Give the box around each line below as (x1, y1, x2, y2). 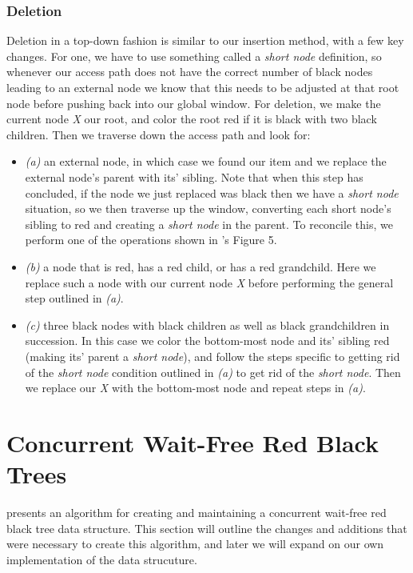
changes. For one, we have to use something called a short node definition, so (6, 47, 382, 64)
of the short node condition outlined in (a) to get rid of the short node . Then (25, 363, 401, 380)
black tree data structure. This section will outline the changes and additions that (6, 519, 407, 536)
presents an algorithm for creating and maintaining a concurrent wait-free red (6, 504, 387, 520)
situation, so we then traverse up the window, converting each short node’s (25, 200, 391, 217)
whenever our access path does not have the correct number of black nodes (6, 63, 373, 80)
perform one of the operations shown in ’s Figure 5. (25, 231, 277, 248)
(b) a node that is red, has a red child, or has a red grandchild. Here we (25, 258, 376, 274)
